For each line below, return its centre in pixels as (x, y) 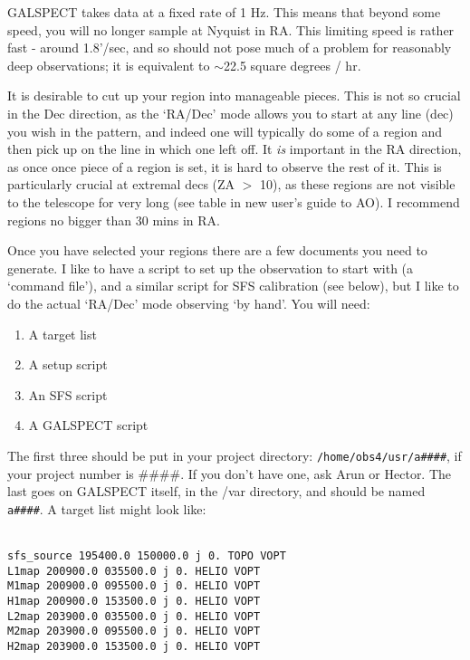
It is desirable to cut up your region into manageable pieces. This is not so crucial (234, 96)
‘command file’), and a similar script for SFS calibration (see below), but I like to (233, 286)
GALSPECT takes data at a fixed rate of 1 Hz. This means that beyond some (224, 12)
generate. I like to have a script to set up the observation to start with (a (211, 268)
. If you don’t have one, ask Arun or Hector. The (316, 473)
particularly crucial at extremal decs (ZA (121, 184)
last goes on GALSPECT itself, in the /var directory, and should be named (216, 491)
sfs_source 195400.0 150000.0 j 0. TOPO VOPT (147, 555)
